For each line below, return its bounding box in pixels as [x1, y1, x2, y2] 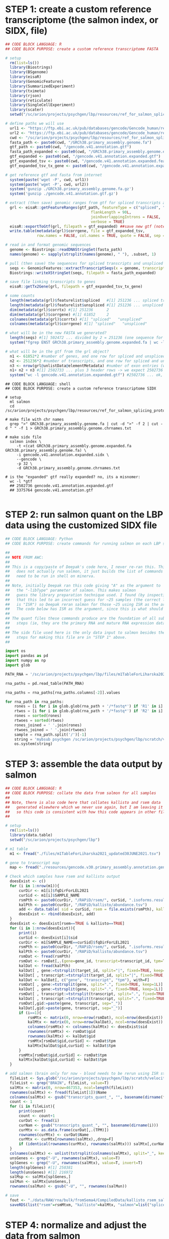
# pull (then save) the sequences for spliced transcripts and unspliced [5, 261, 163, 266]
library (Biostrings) [10, 65, 53, 70]
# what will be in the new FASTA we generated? [5, 330, 107, 336]
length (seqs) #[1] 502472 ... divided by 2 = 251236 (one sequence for [10, 335, 163, 341]
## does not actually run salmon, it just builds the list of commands [5, 569, 163, 574]
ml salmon [10, 399, 30, 405]
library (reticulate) [10, 98, 53, 103]
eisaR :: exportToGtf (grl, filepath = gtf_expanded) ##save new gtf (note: [10, 224, 167, 229]
